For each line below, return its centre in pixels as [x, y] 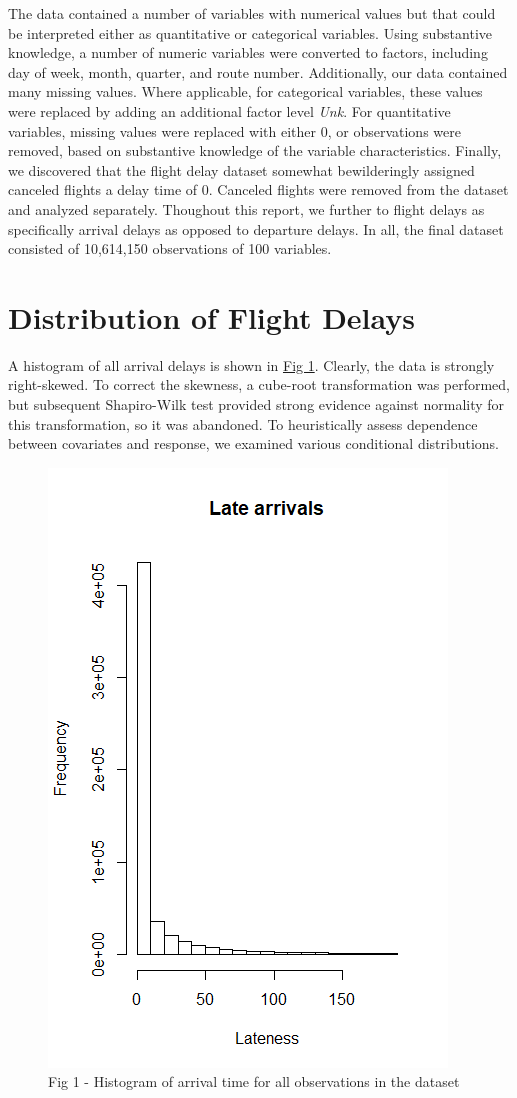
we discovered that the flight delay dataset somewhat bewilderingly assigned [241, 169]
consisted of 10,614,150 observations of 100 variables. [170, 248]
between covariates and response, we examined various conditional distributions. [254, 443]
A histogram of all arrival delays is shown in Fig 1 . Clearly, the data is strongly [251, 364]
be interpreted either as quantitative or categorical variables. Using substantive [250, 32]
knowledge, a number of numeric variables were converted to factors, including [248, 52]
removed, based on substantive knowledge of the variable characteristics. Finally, [255, 150]
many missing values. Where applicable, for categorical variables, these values [245, 91]
